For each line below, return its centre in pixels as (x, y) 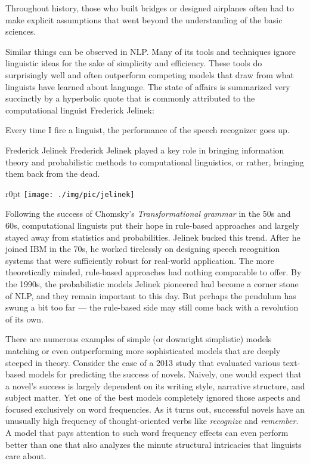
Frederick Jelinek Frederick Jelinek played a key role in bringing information (145, 150)
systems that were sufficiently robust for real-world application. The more (140, 260)
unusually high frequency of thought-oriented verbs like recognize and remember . (152, 421)
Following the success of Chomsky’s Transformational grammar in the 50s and (148, 213)
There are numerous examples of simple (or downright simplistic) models (139, 339)
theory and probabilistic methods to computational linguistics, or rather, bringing (155, 162)
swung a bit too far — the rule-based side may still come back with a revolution (152, 307)
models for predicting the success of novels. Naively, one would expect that (165, 374)
